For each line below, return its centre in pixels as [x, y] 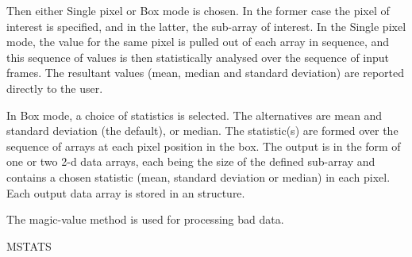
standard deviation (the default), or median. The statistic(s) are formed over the [202, 130]
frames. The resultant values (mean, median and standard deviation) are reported [206, 73]
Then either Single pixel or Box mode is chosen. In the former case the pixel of [198, 10]
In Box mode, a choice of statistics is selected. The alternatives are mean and [194, 115]
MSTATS [29, 245]
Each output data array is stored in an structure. [126, 192]
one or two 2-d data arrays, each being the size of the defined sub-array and [191, 161]
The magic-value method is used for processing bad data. [145, 219]
